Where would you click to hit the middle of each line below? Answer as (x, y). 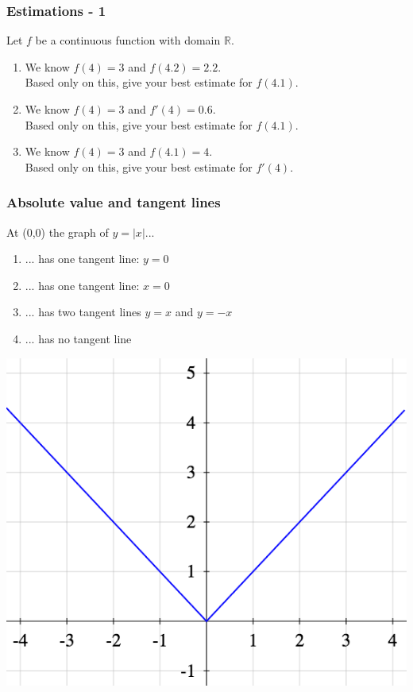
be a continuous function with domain (128, 40)
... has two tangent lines (83, 312)
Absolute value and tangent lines (114, 202)
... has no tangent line (78, 338)
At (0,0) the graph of (58, 232)
